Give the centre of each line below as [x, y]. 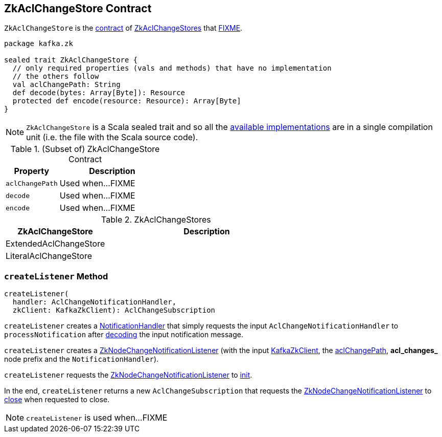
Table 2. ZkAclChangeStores [156, 220]
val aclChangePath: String [66, 85]
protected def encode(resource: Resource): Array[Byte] [127, 101]
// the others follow [56, 77]
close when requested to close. [57, 400]
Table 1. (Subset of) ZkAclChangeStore [85, 149]
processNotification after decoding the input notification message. [124, 335]
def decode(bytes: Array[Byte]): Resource [99, 93]
